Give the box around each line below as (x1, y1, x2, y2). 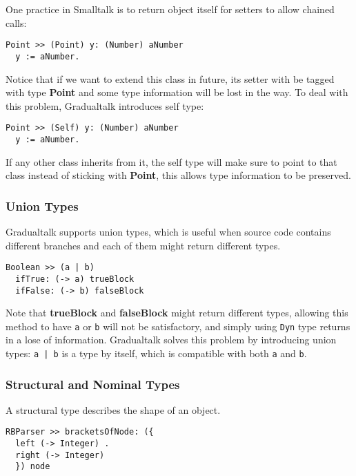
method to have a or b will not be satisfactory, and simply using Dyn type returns (6, 318, 350, 333)
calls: (6, 15, 27, 30)
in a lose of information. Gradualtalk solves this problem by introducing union (6, 332, 337, 347)
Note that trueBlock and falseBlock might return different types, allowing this (6, 305, 348, 320)
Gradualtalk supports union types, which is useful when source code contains (6, 225, 331, 238)
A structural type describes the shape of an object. (6, 402, 221, 417)
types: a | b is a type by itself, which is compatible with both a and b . (6, 346, 307, 360)
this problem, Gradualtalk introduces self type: (6, 98, 204, 113)
